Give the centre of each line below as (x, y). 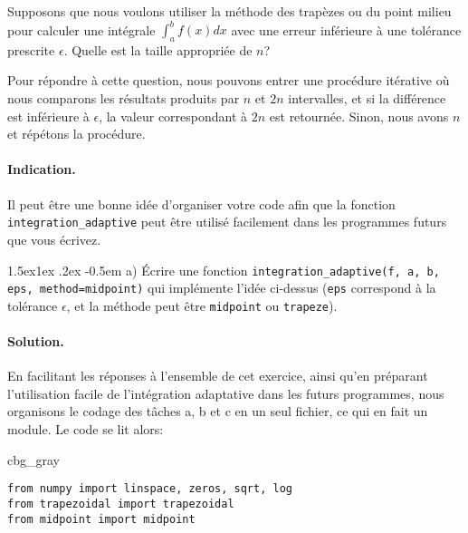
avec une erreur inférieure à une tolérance (346, 29)
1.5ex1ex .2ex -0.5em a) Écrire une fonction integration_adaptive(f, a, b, (224, 270)
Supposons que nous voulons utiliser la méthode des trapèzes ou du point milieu (229, 11)
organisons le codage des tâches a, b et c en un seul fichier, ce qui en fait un (218, 411)
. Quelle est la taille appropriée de (158, 49)
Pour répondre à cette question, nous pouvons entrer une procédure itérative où (229, 80)
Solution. (36, 341)
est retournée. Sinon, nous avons (359, 116)
